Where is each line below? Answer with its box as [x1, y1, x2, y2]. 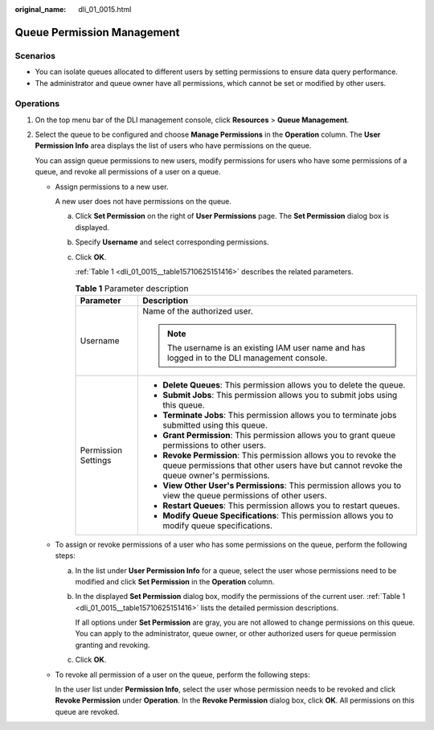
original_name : [14, 5, 67, 14]
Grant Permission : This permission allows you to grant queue [162, 429, 395, 441]
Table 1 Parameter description [75, 282, 189, 293]
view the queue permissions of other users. [162, 490, 327, 501]
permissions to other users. [162, 439, 267, 450]
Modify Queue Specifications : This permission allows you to [162, 510, 394, 521]
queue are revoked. [55, 707, 120, 716]
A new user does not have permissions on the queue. [55, 197, 232, 207]
